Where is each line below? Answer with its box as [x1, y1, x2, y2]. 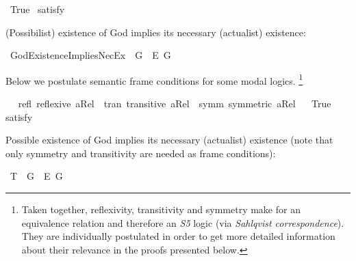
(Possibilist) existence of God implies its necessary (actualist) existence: [5, 25, 306, 39]
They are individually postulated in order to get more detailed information [21, 229, 335, 243]
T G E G [10, 169, 63, 183]
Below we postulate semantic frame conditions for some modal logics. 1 [5, 71, 303, 87]
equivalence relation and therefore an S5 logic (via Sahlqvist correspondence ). [21, 215, 344, 230]
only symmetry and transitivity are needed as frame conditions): [5, 146, 276, 160]
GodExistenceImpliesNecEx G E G [10, 48, 171, 62]
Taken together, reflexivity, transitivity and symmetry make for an [21, 202, 301, 216]
